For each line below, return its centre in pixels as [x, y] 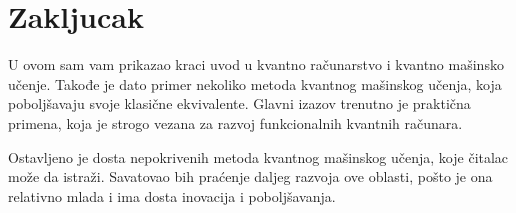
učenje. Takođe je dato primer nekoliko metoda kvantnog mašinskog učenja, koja [255, 83]
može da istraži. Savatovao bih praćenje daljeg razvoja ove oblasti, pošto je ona [250, 176]
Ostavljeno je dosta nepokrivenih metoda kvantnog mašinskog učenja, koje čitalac [258, 156]
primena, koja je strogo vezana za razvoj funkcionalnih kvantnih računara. [235, 122]
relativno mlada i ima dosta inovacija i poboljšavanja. [172, 195]
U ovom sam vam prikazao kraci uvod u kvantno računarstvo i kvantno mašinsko [256, 64]
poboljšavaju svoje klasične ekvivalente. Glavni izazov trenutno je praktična [239, 103]
